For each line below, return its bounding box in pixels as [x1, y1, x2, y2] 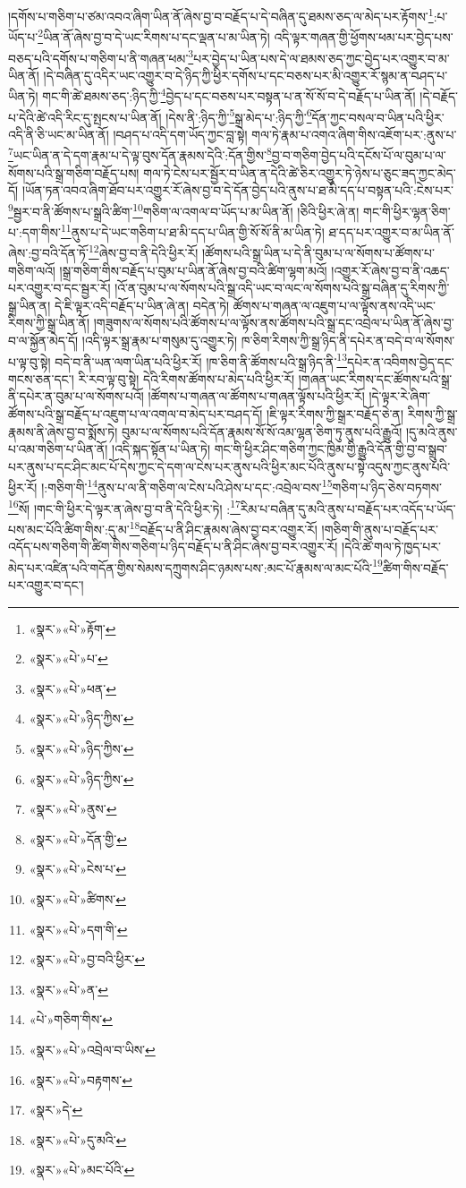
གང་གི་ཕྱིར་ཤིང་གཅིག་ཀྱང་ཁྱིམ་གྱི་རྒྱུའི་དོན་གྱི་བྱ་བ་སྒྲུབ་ [214, 440, 447, 458]
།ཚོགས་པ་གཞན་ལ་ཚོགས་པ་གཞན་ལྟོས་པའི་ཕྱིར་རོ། [148, 387, 365, 406]
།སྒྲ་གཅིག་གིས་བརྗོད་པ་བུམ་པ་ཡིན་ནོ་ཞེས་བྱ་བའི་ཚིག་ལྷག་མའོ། [59, 261, 327, 279]
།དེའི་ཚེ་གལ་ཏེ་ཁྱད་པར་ [342, 537, 442, 556]
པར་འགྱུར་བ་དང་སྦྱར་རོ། [8, 278, 111, 297]
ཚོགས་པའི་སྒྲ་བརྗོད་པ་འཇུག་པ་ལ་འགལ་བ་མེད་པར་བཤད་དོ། [8, 405, 263, 423]
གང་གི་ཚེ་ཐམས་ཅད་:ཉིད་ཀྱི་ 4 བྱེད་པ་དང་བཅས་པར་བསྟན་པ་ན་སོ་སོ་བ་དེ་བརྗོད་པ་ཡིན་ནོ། [42, 84, 416, 105]
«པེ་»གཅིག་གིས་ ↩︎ [29, 1010, 113, 1029]
